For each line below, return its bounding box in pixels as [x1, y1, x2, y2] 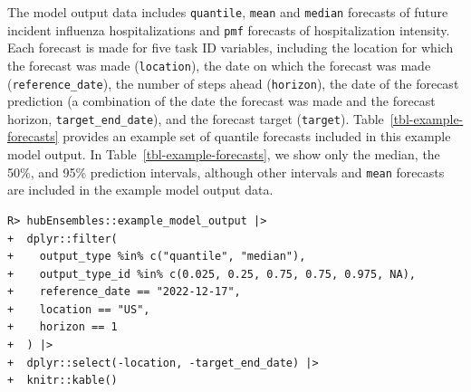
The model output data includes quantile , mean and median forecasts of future [7, 3, 448, 21]
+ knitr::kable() [7, 374, 118, 387]
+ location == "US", [7, 302, 150, 316]
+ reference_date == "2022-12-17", [7, 285, 241, 299]
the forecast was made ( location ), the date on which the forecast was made [7, 55, 431, 74]
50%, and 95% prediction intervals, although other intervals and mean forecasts [7, 162, 445, 181]
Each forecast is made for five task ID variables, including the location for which [7, 38, 454, 57]
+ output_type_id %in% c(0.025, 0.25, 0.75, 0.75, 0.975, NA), [7, 267, 417, 281]
